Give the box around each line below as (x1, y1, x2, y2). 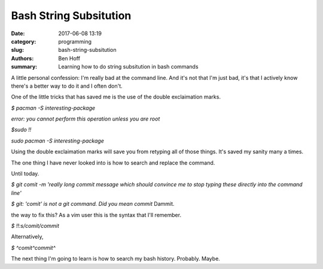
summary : (11, 63, 38, 70)
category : (11, 38, 36, 45)
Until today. (11, 170, 39, 177)
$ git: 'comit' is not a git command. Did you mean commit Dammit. (11, 200, 175, 208)
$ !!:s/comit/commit (11, 222, 60, 229)
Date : (11, 30, 25, 37)
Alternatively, (11, 233, 44, 240)
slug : (11, 47, 24, 54)
